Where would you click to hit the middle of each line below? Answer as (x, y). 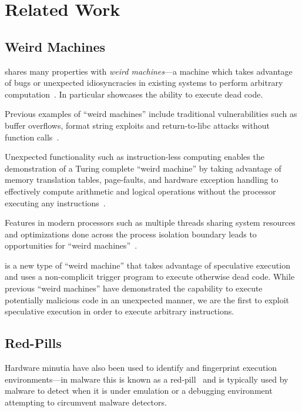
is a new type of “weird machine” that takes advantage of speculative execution (147, 265)
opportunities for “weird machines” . (71, 245)
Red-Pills (33, 343)
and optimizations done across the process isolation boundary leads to (131, 234)
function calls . (32, 137)
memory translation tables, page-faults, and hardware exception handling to (142, 180)
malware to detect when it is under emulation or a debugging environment (139, 391)
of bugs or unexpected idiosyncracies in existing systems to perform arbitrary (144, 83)
